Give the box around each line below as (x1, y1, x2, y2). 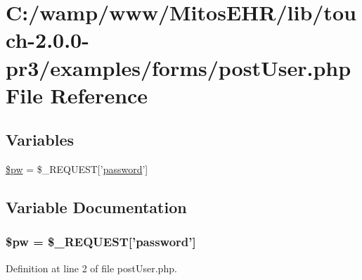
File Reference (6, 80, 148, 109)
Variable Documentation (6, 196, 187, 218)
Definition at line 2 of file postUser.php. (6, 260, 177, 275)
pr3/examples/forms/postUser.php (6, 53, 351, 82)
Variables (6, 129, 75, 151)
